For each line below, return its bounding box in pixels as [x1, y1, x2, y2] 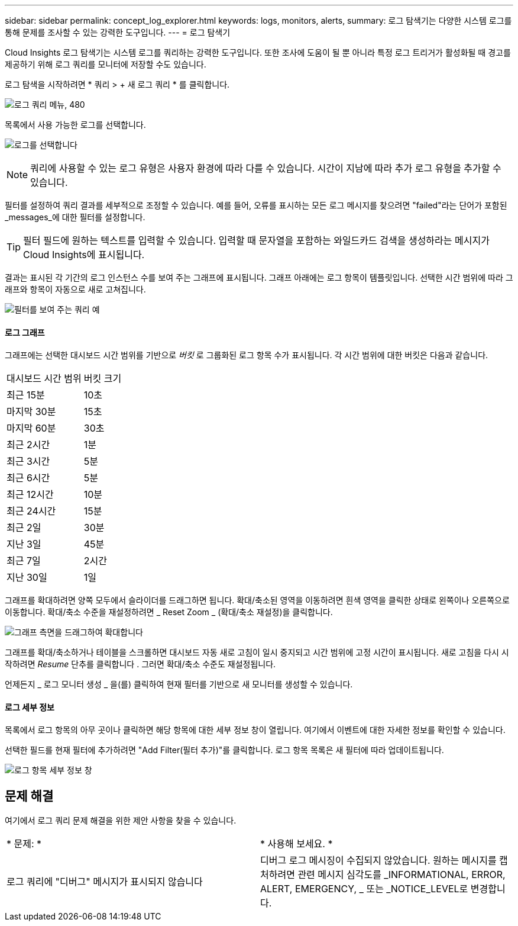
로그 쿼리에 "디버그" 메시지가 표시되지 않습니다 [7, 876, 203, 888]
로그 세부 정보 [5, 702, 54, 712]
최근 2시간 [7, 439, 50, 451]
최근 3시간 [7, 455, 50, 468]
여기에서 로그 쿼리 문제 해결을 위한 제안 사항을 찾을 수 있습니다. [5, 815, 237, 826]
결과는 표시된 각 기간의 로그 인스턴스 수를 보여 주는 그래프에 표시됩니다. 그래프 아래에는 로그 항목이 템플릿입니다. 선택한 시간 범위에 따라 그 [5, 272, 513, 282]
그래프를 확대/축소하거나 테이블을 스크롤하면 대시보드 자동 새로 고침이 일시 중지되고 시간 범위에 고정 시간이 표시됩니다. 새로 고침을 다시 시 [5, 647, 509, 658]
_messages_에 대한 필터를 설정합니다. [5, 212, 145, 222]
